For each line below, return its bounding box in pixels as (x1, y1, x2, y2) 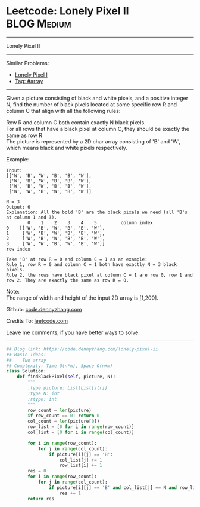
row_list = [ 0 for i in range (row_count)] (27, 424, 135, 430)
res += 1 (59, 490, 82, 496)
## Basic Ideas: (6, 352, 46, 358)
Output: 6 (6, 204, 31, 210)
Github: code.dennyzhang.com (6, 306, 82, 313)
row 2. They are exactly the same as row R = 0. (6, 277, 129, 283)
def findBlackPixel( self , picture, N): (17, 374, 116, 380)
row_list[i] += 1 (59, 462, 102, 469)
